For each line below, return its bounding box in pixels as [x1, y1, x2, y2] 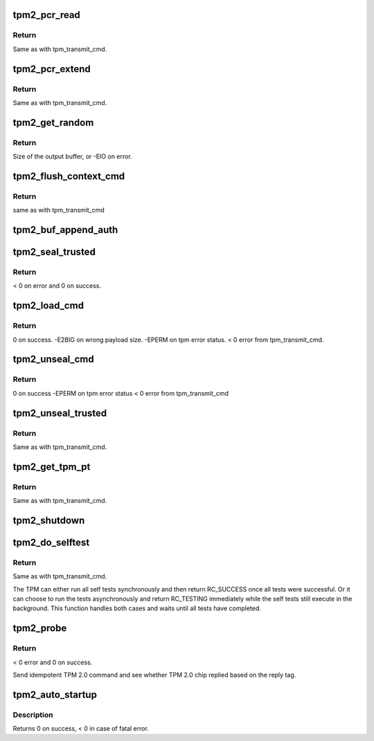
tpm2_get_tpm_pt [12, 461, 91, 473]
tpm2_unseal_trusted [12, 407, 107, 419]
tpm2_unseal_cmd [12, 354, 94, 365]
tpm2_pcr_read [12, 9, 81, 21]
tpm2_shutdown [12, 514, 85, 526]
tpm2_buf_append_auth [12, 224, 118, 236]
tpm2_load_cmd [12, 300, 84, 311]
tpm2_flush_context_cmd [12, 170, 125, 182]
